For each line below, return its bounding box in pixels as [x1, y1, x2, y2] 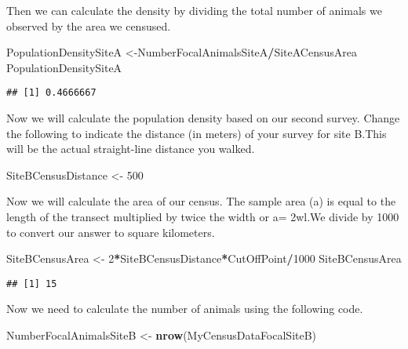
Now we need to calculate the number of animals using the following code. [6, 300, 363, 317]
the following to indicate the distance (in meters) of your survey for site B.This [6, 125, 387, 141]
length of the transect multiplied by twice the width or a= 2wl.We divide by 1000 [6, 209, 399, 224]
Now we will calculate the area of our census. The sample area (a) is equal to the [6, 193, 396, 209]
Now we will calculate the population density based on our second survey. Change [6, 110, 400, 126]
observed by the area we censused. [6, 17, 171, 34]
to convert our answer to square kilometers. [6, 224, 215, 240]
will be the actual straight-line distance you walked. [6, 140, 255, 157]
